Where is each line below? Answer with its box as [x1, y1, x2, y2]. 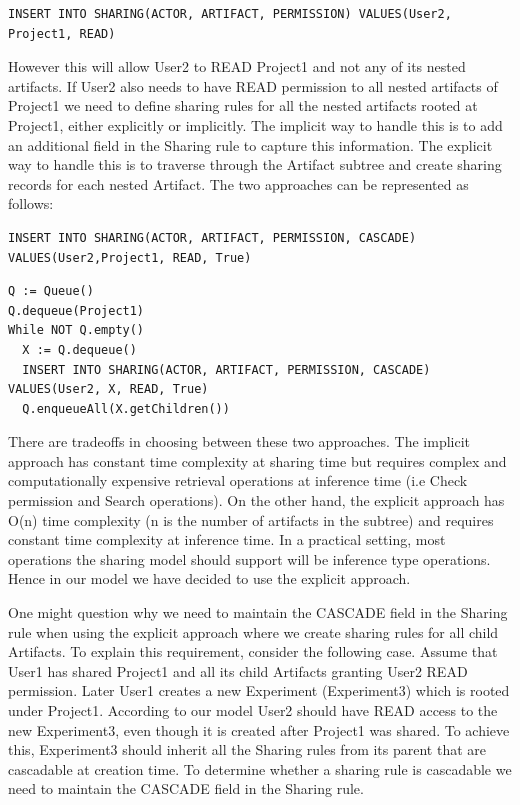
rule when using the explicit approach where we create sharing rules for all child [8, 621, 499, 642]
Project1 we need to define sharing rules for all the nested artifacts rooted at [8, 95, 478, 116]
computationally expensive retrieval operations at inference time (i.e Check [8, 470, 468, 491]
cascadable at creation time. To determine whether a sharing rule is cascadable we [8, 758, 512, 779]
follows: [8, 193, 54, 214]
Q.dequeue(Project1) [8, 303, 145, 318]
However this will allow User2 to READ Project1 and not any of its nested [8, 56, 466, 77]
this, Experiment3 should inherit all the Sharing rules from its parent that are [8, 739, 487, 760]
